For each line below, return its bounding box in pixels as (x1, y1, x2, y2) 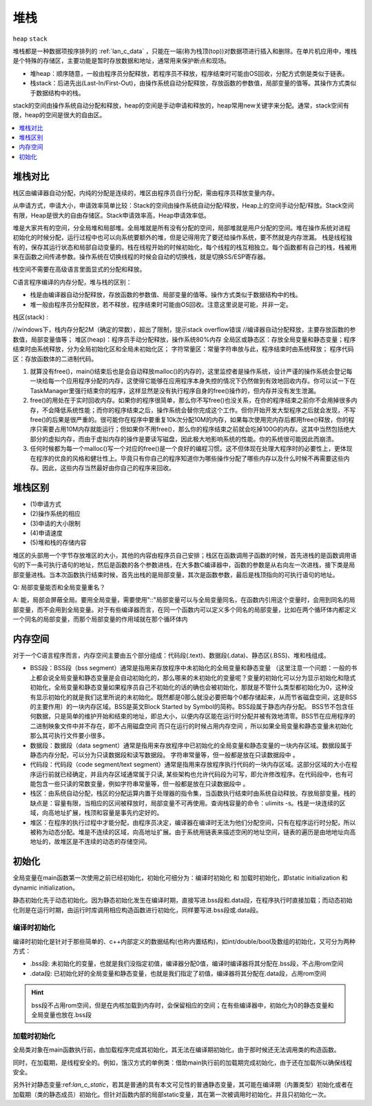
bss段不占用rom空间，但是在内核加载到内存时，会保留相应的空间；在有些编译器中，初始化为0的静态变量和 (31, 1001, 334, 1009)
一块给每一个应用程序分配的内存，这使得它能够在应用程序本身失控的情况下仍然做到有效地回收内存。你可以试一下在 (30, 376, 356, 385)
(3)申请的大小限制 (30, 519, 81, 527)
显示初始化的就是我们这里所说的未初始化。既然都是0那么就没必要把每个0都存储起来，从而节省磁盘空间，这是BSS (35, 693, 358, 701)
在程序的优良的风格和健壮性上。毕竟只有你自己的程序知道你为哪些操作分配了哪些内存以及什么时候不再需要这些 (30, 454, 344, 462)
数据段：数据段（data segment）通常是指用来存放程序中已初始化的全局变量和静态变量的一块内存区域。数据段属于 (30, 741, 353, 750)
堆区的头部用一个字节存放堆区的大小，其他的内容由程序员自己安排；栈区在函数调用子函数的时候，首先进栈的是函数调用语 (12, 551, 357, 559)
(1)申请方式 (30, 500, 61, 508)
